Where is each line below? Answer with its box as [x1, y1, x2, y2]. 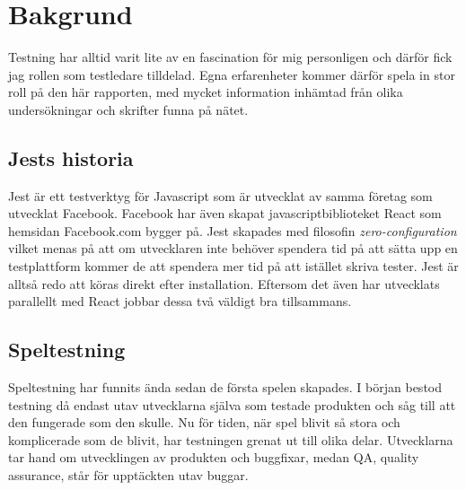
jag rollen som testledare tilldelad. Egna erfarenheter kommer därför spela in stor [8, 65, 455, 83]
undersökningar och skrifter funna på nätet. [8, 100, 249, 118]
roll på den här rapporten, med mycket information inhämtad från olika [8, 83, 403, 101]
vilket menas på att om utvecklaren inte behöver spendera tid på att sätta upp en [8, 239, 458, 258]
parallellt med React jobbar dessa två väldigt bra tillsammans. [8, 292, 352, 311]
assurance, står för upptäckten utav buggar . [8, 466, 249, 485]
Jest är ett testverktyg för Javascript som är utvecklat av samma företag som [8, 186, 433, 205]
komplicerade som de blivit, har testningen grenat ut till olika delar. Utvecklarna [8, 430, 453, 449]
